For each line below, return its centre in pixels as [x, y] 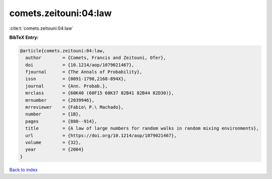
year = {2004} [55, 150]
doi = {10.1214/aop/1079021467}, [80, 65]
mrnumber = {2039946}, [60, 100]
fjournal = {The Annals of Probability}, [84, 72]
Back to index [23, 169]
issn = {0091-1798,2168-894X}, [76, 79]
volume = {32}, [53, 142]
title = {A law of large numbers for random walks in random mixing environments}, [142, 128]
